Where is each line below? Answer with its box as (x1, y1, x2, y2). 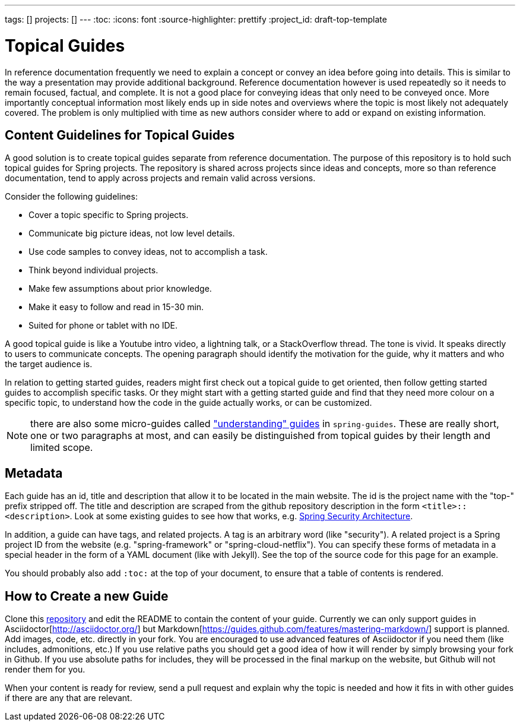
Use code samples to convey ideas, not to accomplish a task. (28, 247, 268, 257)
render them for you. (5, 664, 85, 675)
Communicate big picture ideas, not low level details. (28, 228, 235, 239)
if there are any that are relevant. (5, 693, 132, 703)
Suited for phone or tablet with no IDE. (28, 320, 178, 331)
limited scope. (30, 441, 93, 454)
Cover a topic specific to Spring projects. (28, 210, 189, 220)
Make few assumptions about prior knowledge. (28, 283, 212, 294)
